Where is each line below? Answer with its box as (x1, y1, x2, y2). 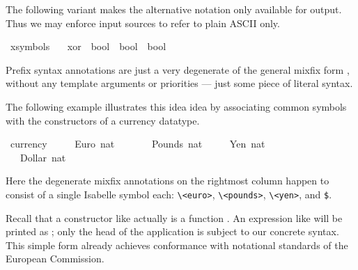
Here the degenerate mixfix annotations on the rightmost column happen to (6, 173, 329, 188)
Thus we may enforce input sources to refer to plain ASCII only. (6, 15, 280, 30)
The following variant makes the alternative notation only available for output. (6, 2, 342, 16)
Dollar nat (20, 150, 66, 164)
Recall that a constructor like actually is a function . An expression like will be (6, 210, 343, 225)
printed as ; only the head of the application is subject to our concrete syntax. (6, 224, 339, 239)
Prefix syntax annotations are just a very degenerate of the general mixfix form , (6, 62, 350, 77)
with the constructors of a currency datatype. (6, 113, 200, 127)
